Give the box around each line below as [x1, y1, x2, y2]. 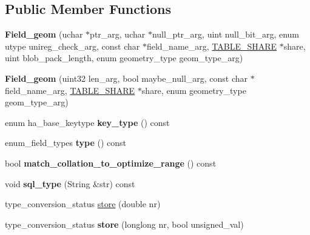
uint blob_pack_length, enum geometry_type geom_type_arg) [5, 51, 243, 64]
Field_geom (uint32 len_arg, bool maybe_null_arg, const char [5, 71, 248, 84]
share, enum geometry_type [141, 84, 246, 96]
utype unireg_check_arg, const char [5, 39, 140, 52]
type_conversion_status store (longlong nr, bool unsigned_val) [5, 217, 244, 230]
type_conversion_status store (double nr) [5, 197, 161, 210]
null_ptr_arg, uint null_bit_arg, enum [152, 28, 299, 41]
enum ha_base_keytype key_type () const [5, 116, 170, 128]
